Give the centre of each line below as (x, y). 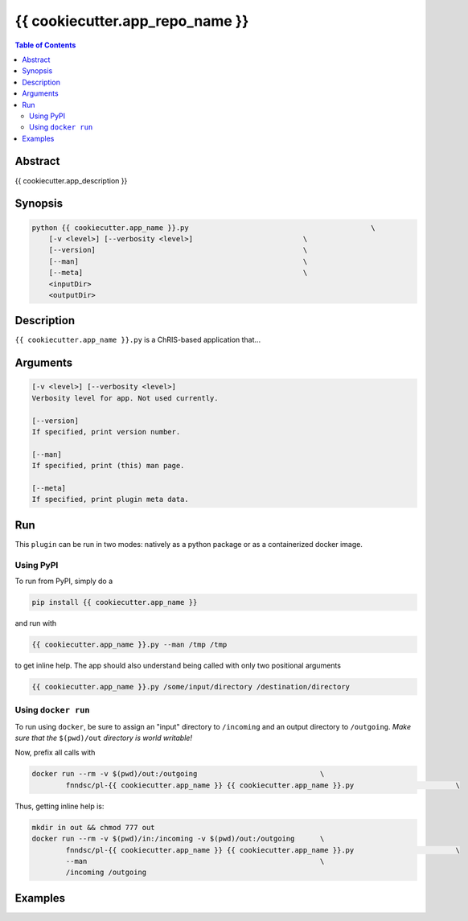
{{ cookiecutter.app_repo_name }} (132, 21)
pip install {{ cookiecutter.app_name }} (115, 602)
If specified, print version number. (106, 432)
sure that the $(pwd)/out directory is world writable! (104, 738)
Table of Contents (45, 45)
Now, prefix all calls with (55, 753)
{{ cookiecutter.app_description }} (71, 180)
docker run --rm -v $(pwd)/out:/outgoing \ (178, 774)
